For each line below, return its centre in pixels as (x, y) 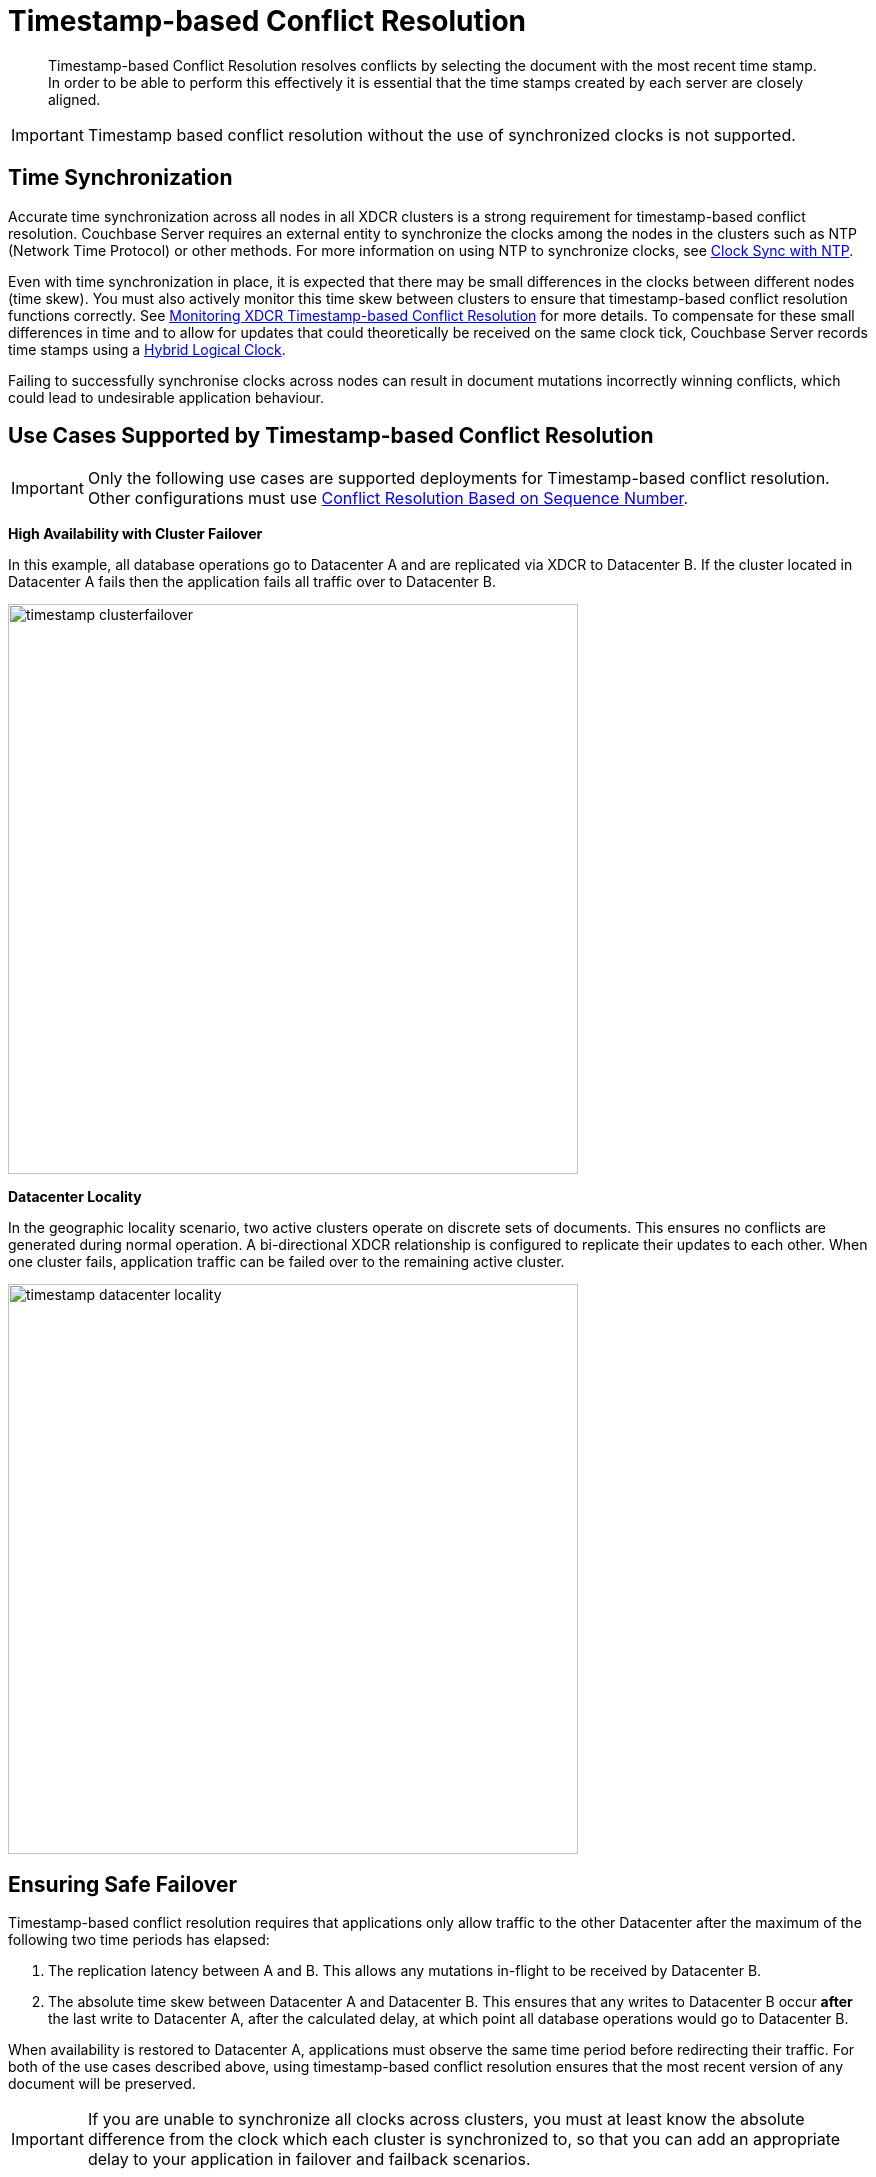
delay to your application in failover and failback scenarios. (309, 2159)
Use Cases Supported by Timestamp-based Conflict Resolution (331, 436)
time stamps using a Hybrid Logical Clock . (147, 349)
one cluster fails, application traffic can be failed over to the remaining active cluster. (286, 1262)
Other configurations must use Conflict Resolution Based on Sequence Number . (388, 498)
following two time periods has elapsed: (139, 1940)
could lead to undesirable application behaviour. (166, 397)
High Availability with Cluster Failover (135, 534)
